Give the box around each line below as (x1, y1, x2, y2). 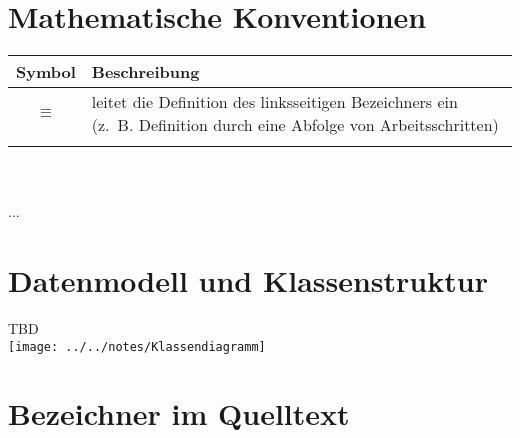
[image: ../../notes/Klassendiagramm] (8, 339, 266, 354)
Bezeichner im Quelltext (8, 393, 350, 434)
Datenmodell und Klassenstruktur (8, 260, 488, 301)
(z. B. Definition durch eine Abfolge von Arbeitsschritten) (91, 113, 499, 137)
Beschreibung (91, 60, 200, 84)
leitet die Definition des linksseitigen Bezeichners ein (91, 90, 458, 114)
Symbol (16, 60, 76, 84)
